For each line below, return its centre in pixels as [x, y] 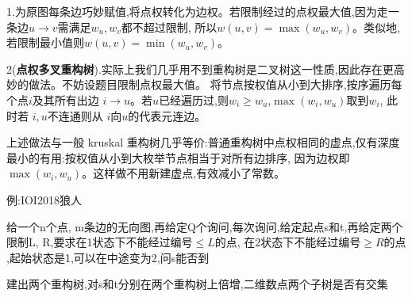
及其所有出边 [65, 99]
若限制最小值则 [45, 42]
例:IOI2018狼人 [44, 199]
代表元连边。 [173, 115]
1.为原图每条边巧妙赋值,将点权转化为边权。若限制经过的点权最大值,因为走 [197, 11]
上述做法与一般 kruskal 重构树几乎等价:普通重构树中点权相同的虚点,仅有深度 [203, 142]
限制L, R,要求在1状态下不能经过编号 [100, 242]
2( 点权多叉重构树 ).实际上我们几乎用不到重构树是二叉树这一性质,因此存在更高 [206, 69]
